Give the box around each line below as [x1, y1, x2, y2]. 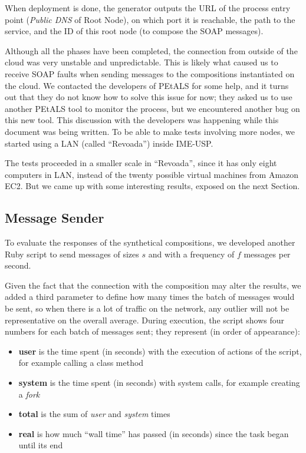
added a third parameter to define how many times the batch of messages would [5, 290, 295, 303]
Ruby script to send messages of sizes [5, 247, 139, 260]
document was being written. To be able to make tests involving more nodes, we [5, 125, 295, 137]
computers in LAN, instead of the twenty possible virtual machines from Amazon [5, 168, 299, 180]
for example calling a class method [18, 356, 144, 369]
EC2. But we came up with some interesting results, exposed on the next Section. [5, 180, 300, 192]
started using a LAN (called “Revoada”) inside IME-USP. [5, 137, 213, 149]
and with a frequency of [148, 247, 235, 260]
